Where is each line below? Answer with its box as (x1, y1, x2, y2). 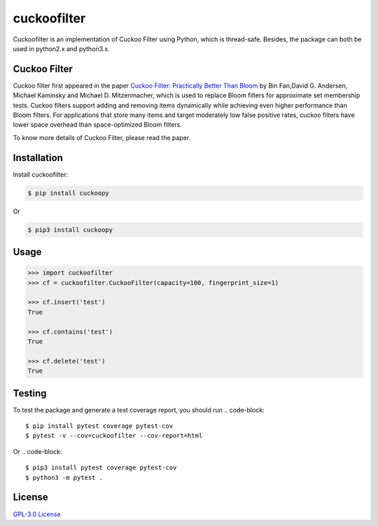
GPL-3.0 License (13, 510, 61, 518)
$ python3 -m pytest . (25, 473, 104, 481)
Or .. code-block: (13, 447, 62, 455)
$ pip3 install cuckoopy (27, 226, 113, 234)
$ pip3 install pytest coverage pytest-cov (25, 464, 177, 472)
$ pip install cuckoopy (27, 189, 110, 197)
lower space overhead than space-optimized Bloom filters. (13, 120, 182, 129)
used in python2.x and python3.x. (13, 44, 110, 53)
